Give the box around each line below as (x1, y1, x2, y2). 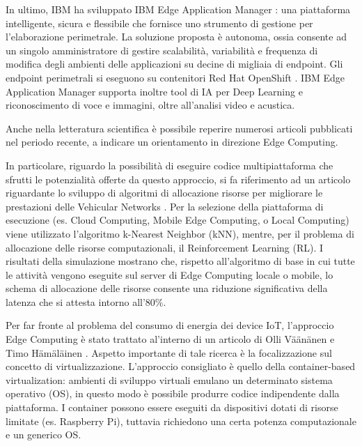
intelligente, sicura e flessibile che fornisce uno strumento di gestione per (6, 15, 313, 30)
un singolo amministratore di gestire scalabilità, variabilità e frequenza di (6, 43, 318, 57)
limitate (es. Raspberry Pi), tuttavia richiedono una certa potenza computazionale (6, 413, 356, 428)
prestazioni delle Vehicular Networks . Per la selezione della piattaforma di (6, 199, 324, 213)
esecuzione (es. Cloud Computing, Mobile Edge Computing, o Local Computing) (6, 213, 349, 227)
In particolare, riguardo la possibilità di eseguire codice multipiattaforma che (6, 157, 333, 172)
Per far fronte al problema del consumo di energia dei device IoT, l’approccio (6, 318, 334, 332)
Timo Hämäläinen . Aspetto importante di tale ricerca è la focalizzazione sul (6, 345, 332, 360)
